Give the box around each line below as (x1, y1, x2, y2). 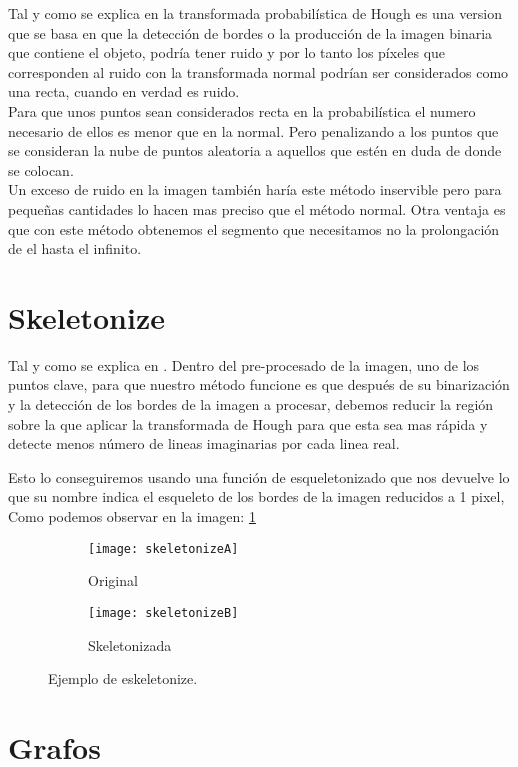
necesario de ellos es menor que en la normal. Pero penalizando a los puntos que (8, 120, 499, 141)
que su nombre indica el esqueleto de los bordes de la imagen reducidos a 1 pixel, (8, 486, 505, 507)
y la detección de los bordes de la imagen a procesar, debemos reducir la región (8, 394, 494, 415)
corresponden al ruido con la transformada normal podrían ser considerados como (8, 61, 509, 82)
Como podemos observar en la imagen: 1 (8, 506, 256, 526)
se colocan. (8, 159, 74, 180)
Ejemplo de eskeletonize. (48, 668, 198, 689)
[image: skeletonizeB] (88, 605, 239, 620)
